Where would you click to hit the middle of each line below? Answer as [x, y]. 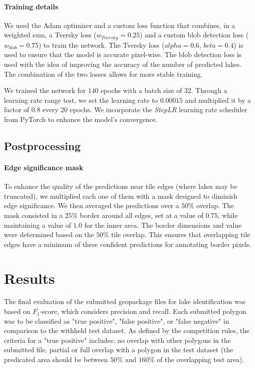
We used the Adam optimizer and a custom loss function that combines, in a [120, 25]
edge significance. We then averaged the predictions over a [92, 205]
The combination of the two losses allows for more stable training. [103, 74]
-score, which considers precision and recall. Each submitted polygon [143, 311]
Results [29, 278]
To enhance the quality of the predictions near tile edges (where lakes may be [121, 186]
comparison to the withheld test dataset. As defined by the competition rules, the [127, 330]
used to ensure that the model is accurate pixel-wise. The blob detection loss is [123, 54]
